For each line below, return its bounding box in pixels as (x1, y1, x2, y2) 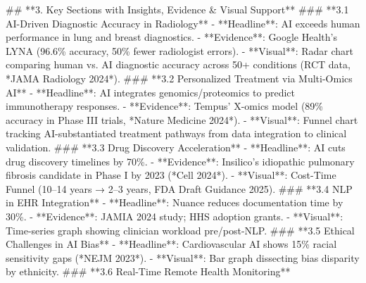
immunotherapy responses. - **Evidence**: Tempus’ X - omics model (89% (6, 99, 323, 113)
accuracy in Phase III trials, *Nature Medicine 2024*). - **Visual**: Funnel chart (6, 112, 358, 127)
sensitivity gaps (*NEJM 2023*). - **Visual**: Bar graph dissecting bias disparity (6, 250, 360, 265)
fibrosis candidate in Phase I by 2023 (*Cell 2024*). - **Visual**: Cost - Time (6, 168, 336, 182)
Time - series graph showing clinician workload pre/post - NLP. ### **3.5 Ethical (6, 222, 355, 237)
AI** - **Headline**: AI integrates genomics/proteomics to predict (6, 84, 295, 99)
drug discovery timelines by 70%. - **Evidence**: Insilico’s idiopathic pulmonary (6, 153, 355, 168)
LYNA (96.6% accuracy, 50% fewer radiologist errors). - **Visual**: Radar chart (6, 43, 354, 58)
